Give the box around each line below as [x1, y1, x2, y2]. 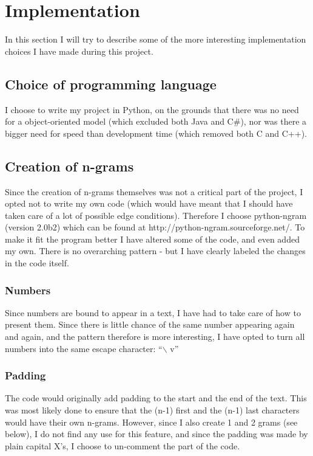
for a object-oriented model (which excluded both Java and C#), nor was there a [5, 115, 307, 128]
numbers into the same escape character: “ [5, 342, 163, 354]
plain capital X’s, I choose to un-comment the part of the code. [5, 439, 240, 452]
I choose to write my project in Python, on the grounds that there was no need [5, 103, 299, 116]
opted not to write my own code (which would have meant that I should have [5, 197, 293, 210]
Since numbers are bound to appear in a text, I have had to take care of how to [5, 306, 301, 319]
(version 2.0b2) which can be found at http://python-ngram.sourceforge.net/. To [5, 221, 305, 233]
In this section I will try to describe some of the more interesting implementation [5, 33, 306, 46]
